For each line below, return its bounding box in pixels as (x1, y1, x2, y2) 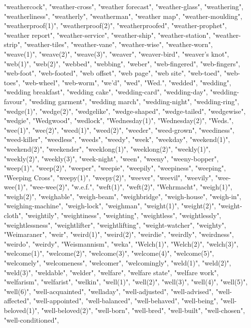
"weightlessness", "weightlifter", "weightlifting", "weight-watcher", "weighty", (4, 219, 226, 230)
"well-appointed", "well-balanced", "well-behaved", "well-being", (33, 296, 219, 306)
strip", (4, 39, 22, 49)
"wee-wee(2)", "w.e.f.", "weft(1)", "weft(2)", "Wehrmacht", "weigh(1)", (30, 182, 233, 192)
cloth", (4, 210, 23, 220)
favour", (4, 96, 27, 106)
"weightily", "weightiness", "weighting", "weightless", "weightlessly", (25, 210, 221, 220)
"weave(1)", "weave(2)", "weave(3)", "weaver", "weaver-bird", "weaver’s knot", (4, 48, 229, 59)
